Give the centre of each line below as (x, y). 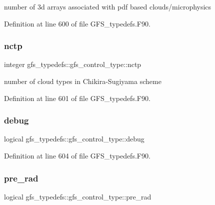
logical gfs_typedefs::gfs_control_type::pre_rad (78, 196)
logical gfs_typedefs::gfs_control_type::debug (74, 139)
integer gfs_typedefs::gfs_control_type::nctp (73, 64)
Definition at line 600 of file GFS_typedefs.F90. (77, 23)
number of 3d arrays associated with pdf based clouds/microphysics (108, 6)
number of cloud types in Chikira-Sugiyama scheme (83, 81)
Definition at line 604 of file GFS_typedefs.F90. (77, 155)
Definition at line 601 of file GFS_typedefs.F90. (77, 98)
